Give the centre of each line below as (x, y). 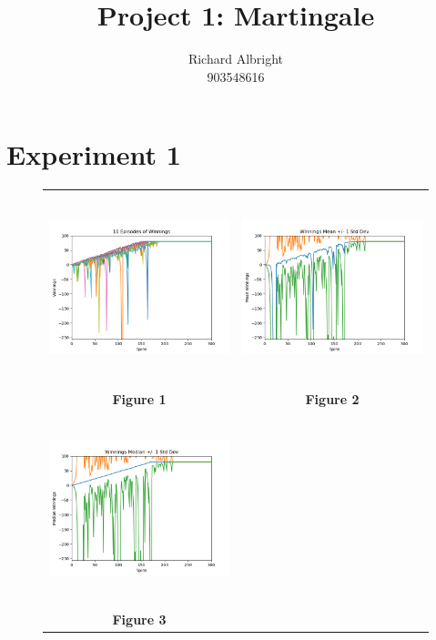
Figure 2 (332, 398)
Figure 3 (139, 620)
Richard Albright (236, 59)
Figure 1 (139, 398)
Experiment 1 (94, 154)
